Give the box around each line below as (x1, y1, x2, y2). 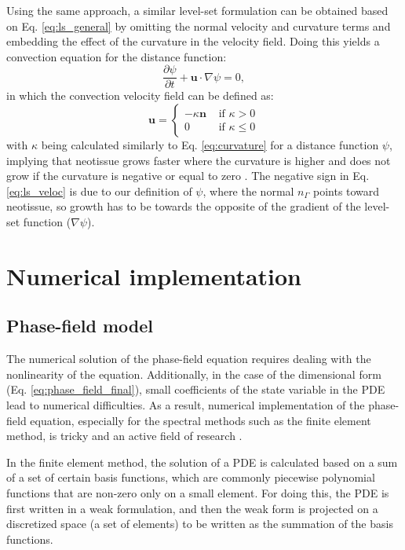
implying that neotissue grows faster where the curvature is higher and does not (6, 152, 391, 168)
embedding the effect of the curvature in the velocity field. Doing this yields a (6, 33, 380, 49)
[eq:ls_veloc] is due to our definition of (6, 182, 192, 199)
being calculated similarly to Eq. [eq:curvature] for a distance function (41, 137, 379, 153)
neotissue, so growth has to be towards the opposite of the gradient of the (6, 198, 361, 214)
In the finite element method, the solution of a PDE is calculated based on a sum (6, 453, 398, 470)
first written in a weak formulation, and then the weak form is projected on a (6, 500, 378, 516)
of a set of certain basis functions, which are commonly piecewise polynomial (6, 469, 375, 486)
